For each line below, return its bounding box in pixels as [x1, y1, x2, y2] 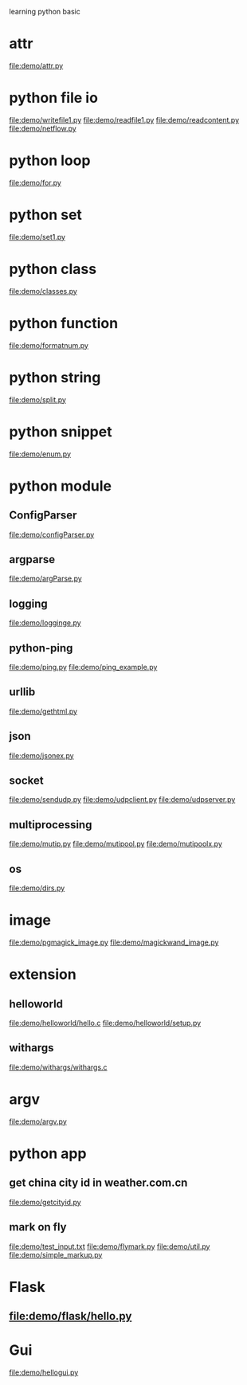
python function [9, 314, 119, 332]
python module [9, 477, 112, 495]
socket [9, 773, 44, 787]
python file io [9, 89, 99, 107]
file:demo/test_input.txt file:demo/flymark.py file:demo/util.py [9, 1242, 210, 1251]
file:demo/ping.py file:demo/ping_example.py [9, 662, 158, 671]
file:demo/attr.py [9, 61, 64, 70]
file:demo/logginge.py [9, 618, 82, 628]
